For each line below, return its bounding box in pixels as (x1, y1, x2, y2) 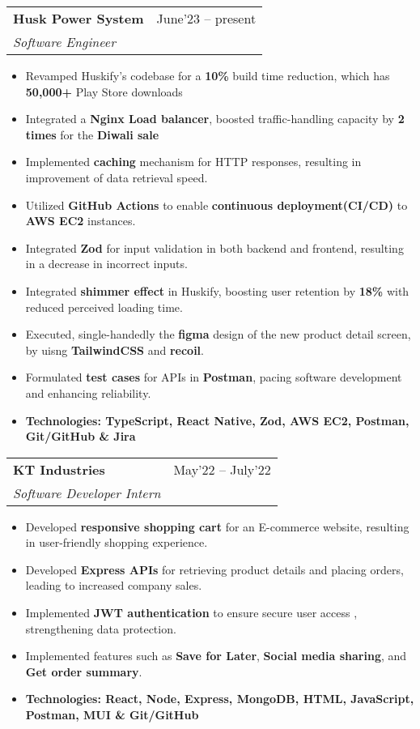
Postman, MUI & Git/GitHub (25, 706, 199, 723)
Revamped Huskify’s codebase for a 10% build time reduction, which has (25, 67, 390, 83)
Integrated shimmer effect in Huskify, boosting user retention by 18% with (25, 282, 409, 299)
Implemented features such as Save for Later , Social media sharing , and (25, 647, 407, 664)
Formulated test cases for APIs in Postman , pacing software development (25, 369, 402, 386)
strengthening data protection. (25, 620, 176, 637)
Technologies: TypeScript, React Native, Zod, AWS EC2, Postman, (25, 411, 409, 428)
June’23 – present (156, 9, 257, 28)
